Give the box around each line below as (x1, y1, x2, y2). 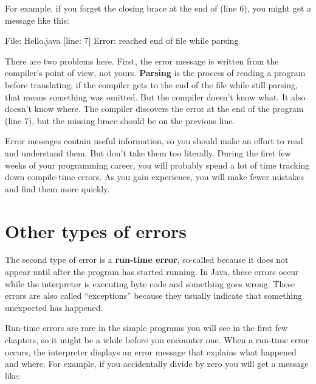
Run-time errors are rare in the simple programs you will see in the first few (5, 321, 288, 334)
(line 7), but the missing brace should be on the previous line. (5, 114, 235, 127)
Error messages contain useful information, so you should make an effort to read (5, 134, 303, 147)
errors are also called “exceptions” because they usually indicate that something (5, 289, 303, 302)
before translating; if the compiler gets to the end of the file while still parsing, (5, 78, 298, 91)
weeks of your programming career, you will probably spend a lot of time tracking (5, 158, 310, 171)
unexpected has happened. (5, 301, 103, 313)
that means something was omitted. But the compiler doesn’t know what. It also (5, 90, 306, 103)
